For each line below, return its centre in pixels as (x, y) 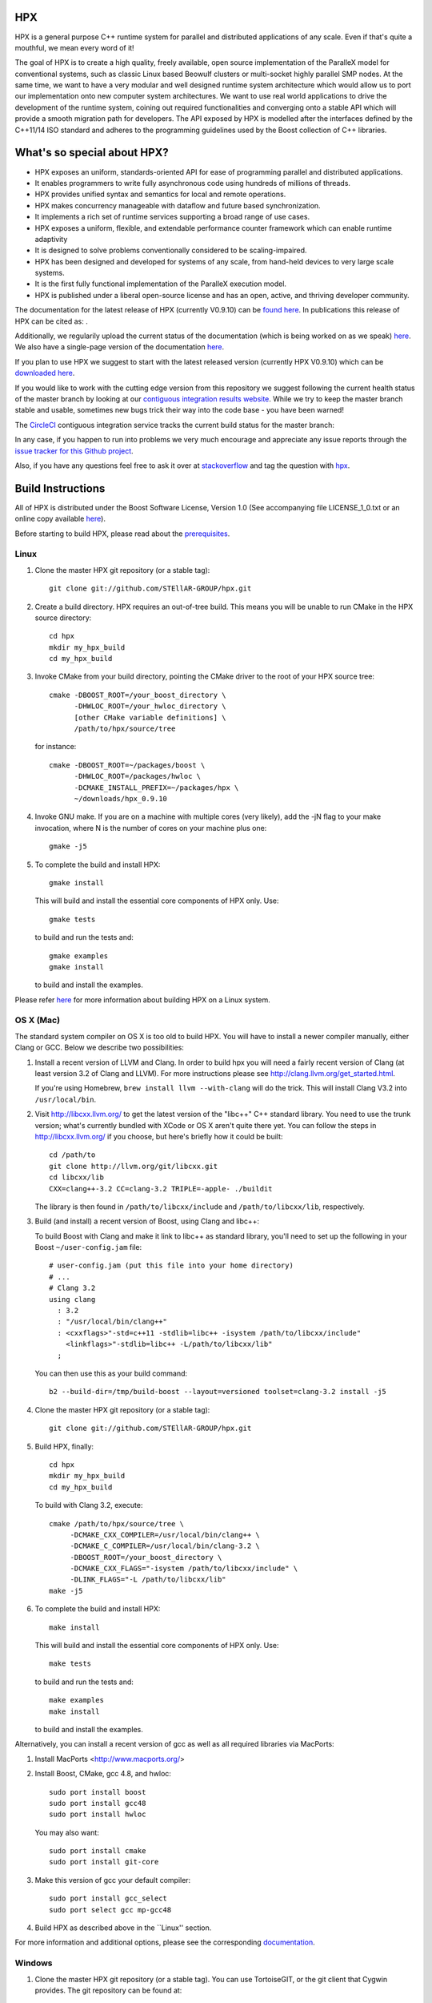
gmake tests (72, 919)
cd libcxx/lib (76, 1177)
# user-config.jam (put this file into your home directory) (171, 1265)
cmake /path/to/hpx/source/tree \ (116, 1523)
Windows (34, 1963)
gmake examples (79, 956)
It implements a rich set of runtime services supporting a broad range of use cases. (172, 217)
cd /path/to (72, 1155)
